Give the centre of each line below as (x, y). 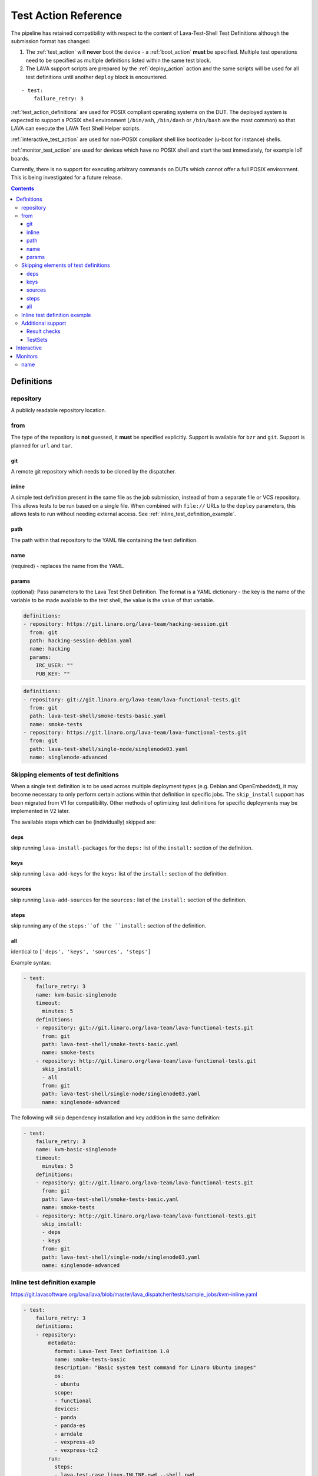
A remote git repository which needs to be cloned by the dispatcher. (93, 472)
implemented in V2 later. (40, 811)
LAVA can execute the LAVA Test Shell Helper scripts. (76, 128)
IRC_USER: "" (54, 665)
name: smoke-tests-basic (90, 1359)
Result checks (44, 331)
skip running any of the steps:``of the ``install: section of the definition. (109, 926)
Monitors (27, 356)
